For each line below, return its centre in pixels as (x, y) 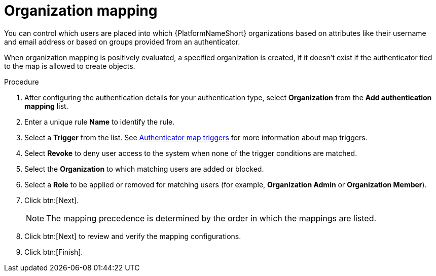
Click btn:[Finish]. (54, 252)
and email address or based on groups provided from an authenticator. (122, 42)
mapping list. (46, 106)
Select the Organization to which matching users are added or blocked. (144, 169)
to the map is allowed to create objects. (70, 66)
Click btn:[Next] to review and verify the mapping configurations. (133, 236)
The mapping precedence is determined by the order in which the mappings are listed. (211, 218)
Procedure (22, 82)
